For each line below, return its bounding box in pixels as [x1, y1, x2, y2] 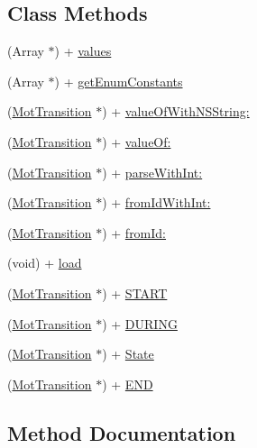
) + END [102, 374, 153, 393]
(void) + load [7, 253, 82, 272]
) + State [102, 344, 154, 363]
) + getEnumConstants [54, 71, 183, 90]
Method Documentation [7, 418, 236, 446]
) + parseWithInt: [102, 162, 203, 181]
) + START [102, 283, 168, 302]
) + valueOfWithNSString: [102, 102, 250, 121]
